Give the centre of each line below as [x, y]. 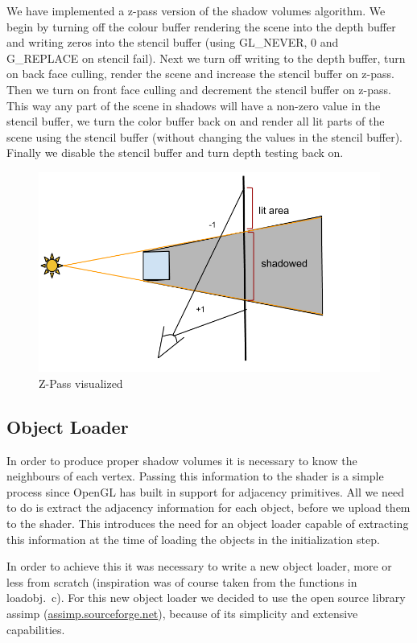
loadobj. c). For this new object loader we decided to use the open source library [206, 598]
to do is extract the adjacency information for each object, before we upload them [208, 507]
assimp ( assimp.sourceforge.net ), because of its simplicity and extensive [182, 614]
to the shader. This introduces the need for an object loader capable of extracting [208, 523]
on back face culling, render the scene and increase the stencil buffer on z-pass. [200, 74]
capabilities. [36, 629]
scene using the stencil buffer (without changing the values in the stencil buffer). [205, 136]
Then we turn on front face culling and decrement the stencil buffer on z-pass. [199, 89]
